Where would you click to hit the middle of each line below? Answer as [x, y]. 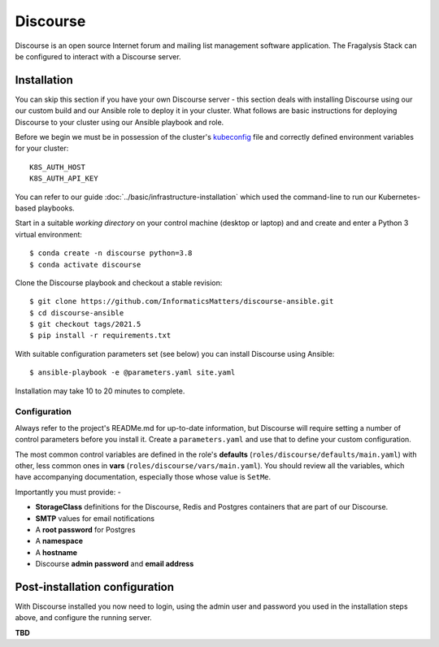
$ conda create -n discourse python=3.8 [111, 253]
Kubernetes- [400, 197]
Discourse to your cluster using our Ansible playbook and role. [120, 122]
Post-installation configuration [95, 586]
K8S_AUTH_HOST [57, 167]
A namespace [59, 541]
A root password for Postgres [85, 529]
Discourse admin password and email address [115, 564]
